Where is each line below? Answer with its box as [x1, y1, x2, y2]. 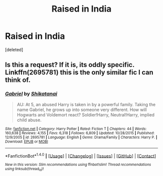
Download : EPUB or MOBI [5, 139, 49, 144]
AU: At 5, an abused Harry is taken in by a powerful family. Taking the [16, 101, 156, 107]
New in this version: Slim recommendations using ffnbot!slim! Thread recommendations [5, 162, 151, 167]
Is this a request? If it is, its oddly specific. [5, 61, 135, 69]
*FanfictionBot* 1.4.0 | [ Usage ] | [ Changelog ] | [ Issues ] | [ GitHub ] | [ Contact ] [5, 152, 156, 159]
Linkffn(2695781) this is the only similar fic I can [5, 68, 154, 77]
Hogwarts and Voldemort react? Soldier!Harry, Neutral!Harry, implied [16, 112, 155, 117]
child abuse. [16, 117, 42, 123]
